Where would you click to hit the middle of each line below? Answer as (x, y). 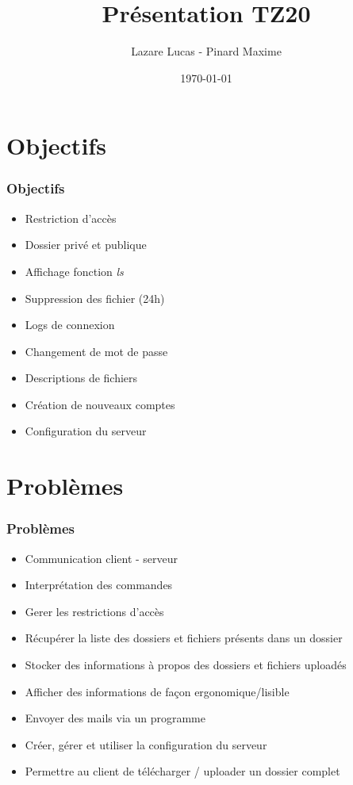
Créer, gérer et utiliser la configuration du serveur (146, 744)
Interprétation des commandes (99, 585)
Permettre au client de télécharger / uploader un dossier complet (182, 771)
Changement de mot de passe (96, 351)
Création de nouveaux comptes (100, 404)
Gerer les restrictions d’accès (94, 611)
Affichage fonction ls (74, 271)
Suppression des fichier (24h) (95, 298)
